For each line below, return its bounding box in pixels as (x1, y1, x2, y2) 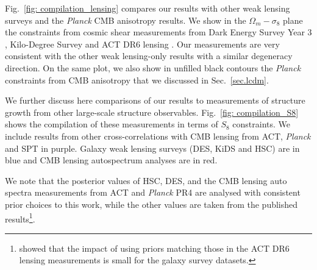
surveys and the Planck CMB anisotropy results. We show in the (5, 13, 246, 26)
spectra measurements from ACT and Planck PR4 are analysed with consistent (5, 186, 301, 199)
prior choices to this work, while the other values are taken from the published (5, 197, 298, 210)
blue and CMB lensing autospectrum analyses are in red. (5, 154, 218, 166)
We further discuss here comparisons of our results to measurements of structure (5, 94, 305, 107)
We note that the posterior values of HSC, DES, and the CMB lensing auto (5, 174, 287, 187)
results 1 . (5, 210, 35, 225)
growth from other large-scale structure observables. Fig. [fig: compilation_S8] (5, 105, 299, 118)
